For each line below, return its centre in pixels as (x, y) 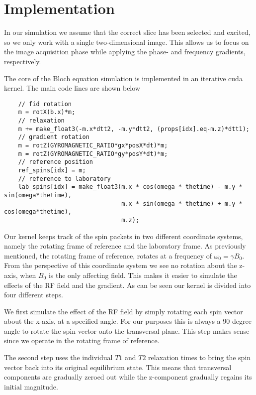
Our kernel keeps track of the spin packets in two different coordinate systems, (124, 236)
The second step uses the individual (58, 357)
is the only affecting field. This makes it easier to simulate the (143, 275)
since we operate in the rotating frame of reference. (82, 340)
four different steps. (34, 295)
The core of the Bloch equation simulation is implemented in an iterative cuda (123, 78)
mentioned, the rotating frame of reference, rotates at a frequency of (108, 255)
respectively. (23, 61)
